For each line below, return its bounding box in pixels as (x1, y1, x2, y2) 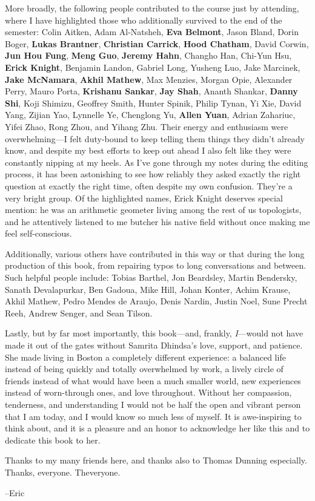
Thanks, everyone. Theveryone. (5, 465, 121, 478)
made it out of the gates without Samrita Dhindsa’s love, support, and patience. (5, 339, 303, 352)
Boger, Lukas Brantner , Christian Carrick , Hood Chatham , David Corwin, (5, 37, 309, 50)
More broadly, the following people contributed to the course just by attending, (5, 2, 299, 14)
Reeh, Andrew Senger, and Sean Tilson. (5, 306, 153, 319)
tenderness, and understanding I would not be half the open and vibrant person (5, 398, 301, 410)
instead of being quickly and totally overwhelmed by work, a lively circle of (5, 362, 283, 375)
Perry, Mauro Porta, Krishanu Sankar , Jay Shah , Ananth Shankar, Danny (5, 85, 298, 97)
